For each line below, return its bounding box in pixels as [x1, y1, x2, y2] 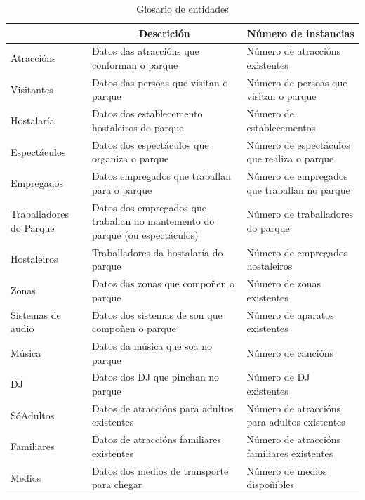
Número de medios [246, 463, 327, 478]
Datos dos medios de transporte [91, 463, 229, 478]
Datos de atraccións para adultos [91, 400, 234, 415]
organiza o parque [91, 151, 169, 166]
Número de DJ [246, 369, 310, 384]
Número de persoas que [246, 74, 347, 89]
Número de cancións [246, 345, 333, 360]
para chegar [91, 477, 142, 492]
